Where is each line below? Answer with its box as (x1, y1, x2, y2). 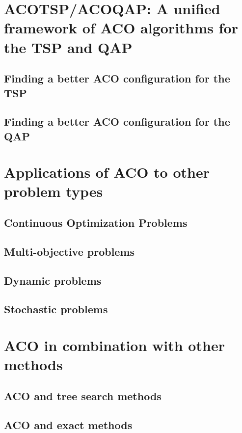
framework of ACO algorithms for (4, 18, 238, 38)
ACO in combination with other (4, 335, 225, 355)
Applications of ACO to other (4, 162, 210, 182)
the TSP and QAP (4, 37, 133, 57)
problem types (4, 181, 103, 201)
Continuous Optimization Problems (4, 215, 188, 230)
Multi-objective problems (4, 244, 135, 259)
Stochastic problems (4, 301, 108, 317)
